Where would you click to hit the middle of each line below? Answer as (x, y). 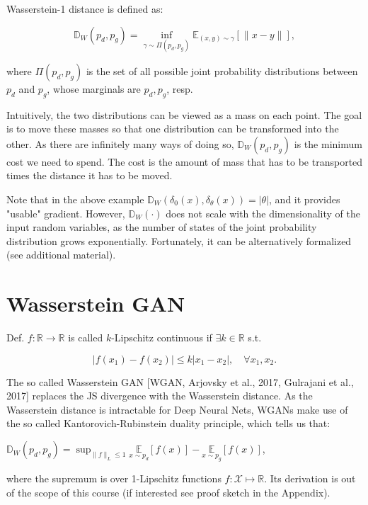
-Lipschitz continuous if (162, 337)
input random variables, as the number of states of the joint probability (162, 227)
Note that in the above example (75, 199)
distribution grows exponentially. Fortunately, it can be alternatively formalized (179, 240)
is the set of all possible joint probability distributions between (222, 70)
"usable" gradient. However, (66, 213)
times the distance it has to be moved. (90, 175)
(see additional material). (61, 255)
